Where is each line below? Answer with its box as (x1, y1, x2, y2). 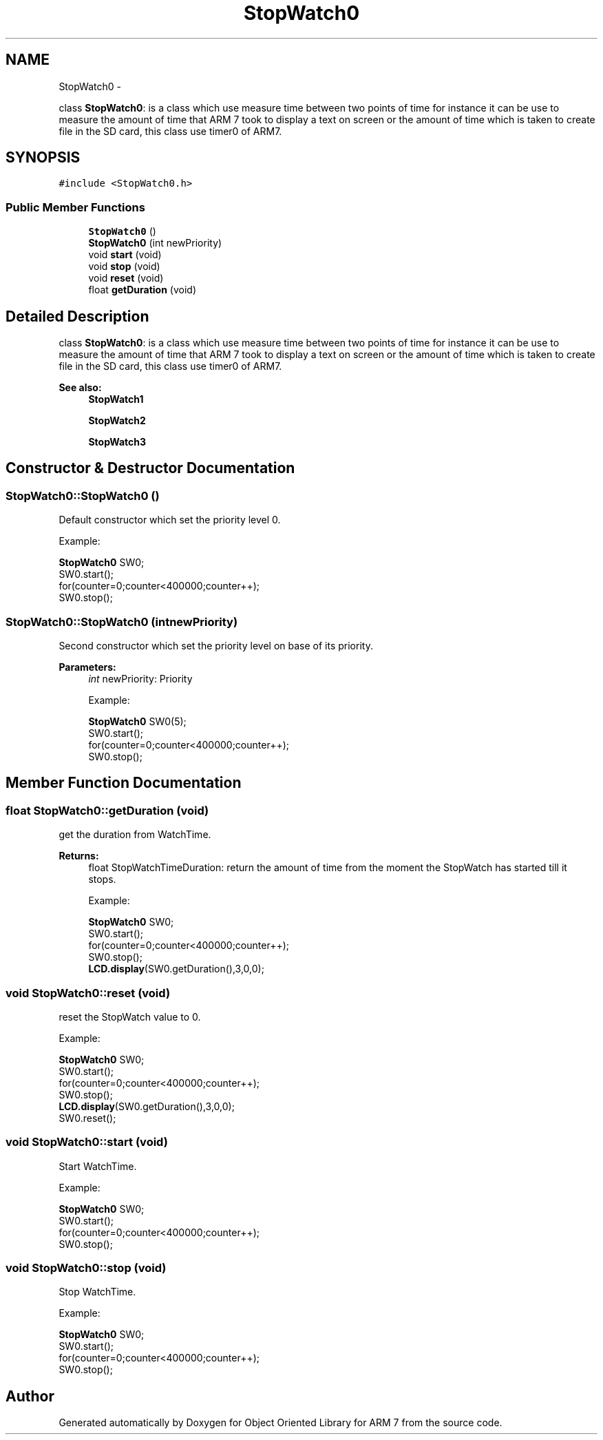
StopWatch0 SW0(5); (88, 716, 187, 727)
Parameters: (59, 661, 116, 673)
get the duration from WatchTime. (59, 828, 211, 841)
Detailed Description (6, 307, 149, 325)
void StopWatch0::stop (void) (6, 1261, 167, 1275)
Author (6, 1387, 54, 1405)
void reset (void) (88, 272, 164, 284)
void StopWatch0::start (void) (6, 1135, 168, 1149)
